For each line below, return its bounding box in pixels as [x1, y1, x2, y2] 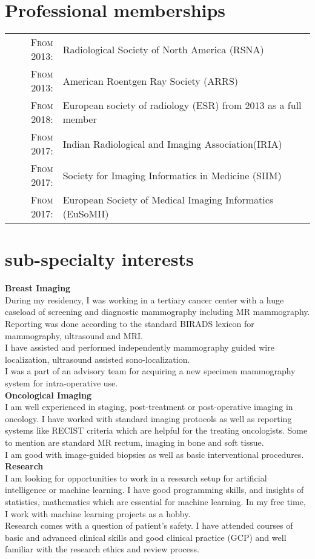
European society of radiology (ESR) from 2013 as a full [62, 98, 302, 113]
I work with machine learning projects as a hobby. [5, 507, 191, 520]
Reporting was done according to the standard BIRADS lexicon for [5, 317, 254, 330]
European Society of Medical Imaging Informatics [62, 193, 274, 207]
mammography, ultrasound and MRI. [5, 329, 143, 342]
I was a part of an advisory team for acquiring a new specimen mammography [5, 365, 296, 377]
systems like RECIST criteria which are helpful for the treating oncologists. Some [5, 424, 308, 437]
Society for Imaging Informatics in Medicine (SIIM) [62, 168, 282, 182]
